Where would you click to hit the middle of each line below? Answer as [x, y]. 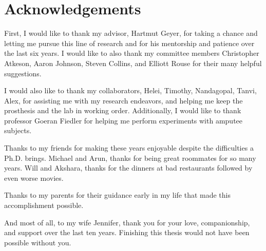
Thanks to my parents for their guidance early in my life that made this [117, 195]
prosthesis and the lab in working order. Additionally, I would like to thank [123, 110]
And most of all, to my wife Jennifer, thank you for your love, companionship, [127, 222]
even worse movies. [34, 177]
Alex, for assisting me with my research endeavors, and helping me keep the [123, 100]
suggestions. [23, 73]
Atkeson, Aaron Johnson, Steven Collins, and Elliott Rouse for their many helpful [133, 63]
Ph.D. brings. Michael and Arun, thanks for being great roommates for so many [130, 158]
